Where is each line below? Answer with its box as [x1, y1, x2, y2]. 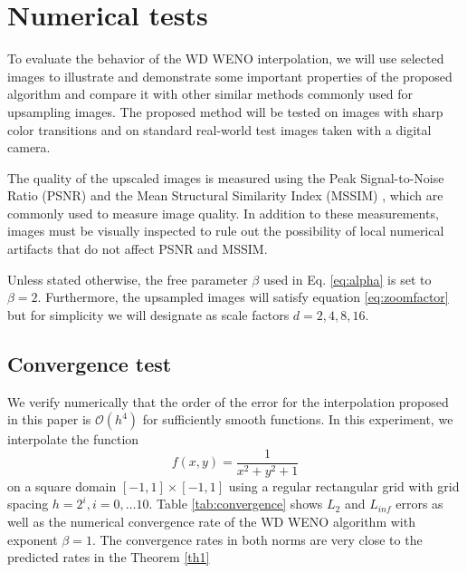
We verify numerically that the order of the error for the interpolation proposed [7, 392, 449, 411]
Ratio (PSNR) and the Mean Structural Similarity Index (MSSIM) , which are [7, 186, 443, 205]
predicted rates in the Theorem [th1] [7, 548, 210, 567]
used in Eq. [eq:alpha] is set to [262, 269, 432, 288]
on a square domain [7, 476, 117, 495]
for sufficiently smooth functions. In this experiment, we [142, 410, 453, 429]
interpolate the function [7, 430, 139, 449]
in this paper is [7, 410, 91, 429]
